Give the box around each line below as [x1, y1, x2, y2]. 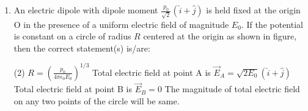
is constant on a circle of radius [13, 30, 131, 42]
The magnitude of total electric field [164, 82, 300, 95]
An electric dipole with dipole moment [13, 4, 158, 16]
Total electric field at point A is [92, 66, 211, 78]
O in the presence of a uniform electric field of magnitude [13, 18, 229, 30]
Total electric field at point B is [13, 82, 132, 95]
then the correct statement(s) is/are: [13, 41, 150, 54]
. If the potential [241, 18, 303, 30]
